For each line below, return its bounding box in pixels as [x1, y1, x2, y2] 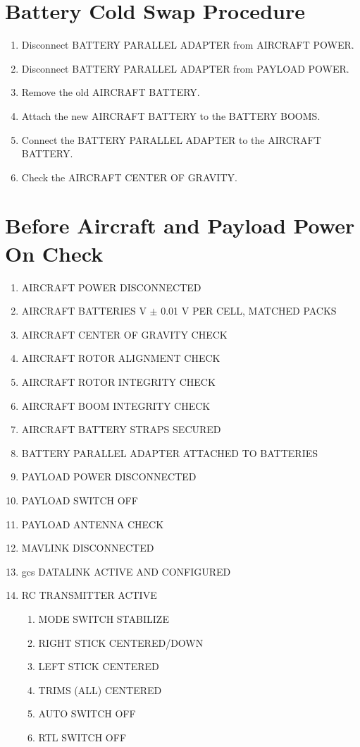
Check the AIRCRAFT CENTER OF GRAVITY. [21, 169, 237, 184]
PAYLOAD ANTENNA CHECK [21, 516, 164, 531]
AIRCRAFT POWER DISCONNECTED [21, 279, 201, 294]
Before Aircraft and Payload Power [5, 211, 355, 240]
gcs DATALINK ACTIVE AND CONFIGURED [21, 564, 231, 578]
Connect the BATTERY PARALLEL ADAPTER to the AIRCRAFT [21, 132, 321, 147]
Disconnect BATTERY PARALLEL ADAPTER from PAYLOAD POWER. [21, 61, 349, 75]
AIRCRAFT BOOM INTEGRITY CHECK [21, 398, 211, 413]
